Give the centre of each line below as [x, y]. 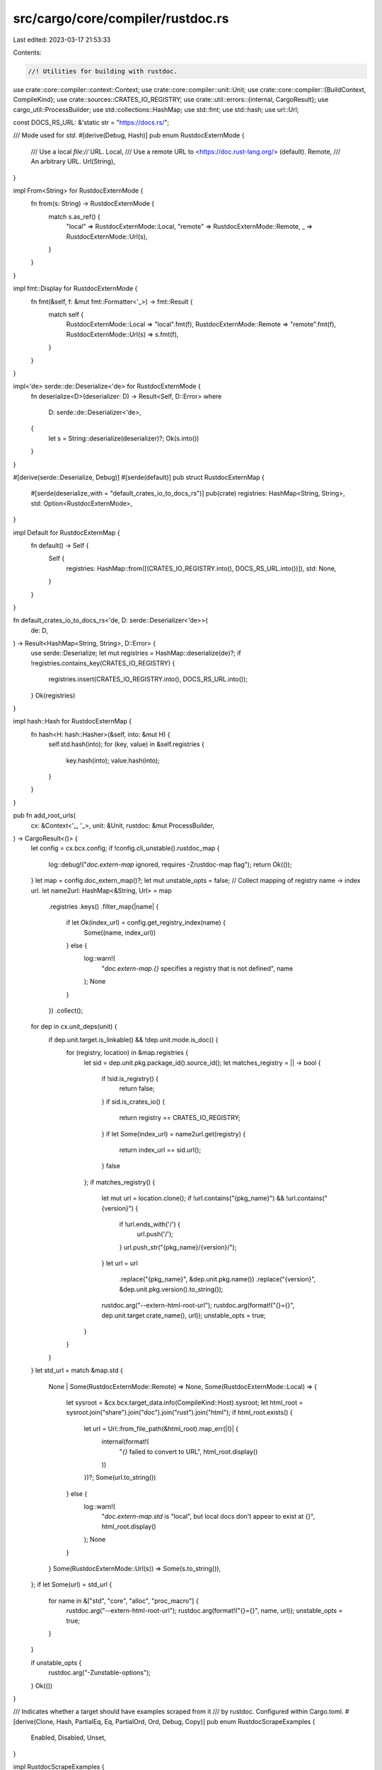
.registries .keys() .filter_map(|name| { [104, 906]
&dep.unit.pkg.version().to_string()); [171, 1289]
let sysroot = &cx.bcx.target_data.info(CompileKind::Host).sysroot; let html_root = [185, 1403]
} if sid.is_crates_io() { [133, 1102]
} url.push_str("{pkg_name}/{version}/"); [178, 1247]
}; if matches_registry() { [120, 1182]
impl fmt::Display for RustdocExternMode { [75, 289]
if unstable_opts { [56, 1662]
